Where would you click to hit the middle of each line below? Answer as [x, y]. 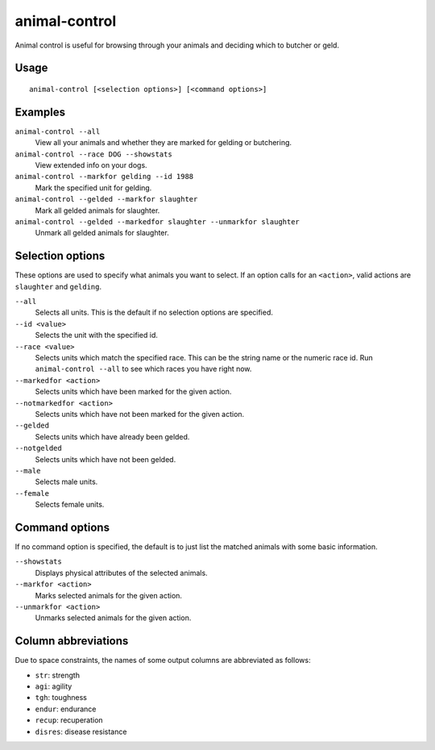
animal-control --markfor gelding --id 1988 [104, 177]
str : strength [58, 675]
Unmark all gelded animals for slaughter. [102, 233]
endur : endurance [66, 709]
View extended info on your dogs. [91, 165]
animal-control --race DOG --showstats [93, 154]
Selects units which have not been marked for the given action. [140, 414]
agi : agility [54, 686]
